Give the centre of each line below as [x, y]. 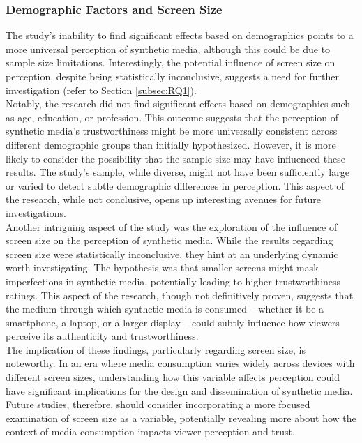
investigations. [36, 212]
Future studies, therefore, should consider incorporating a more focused [158, 404]
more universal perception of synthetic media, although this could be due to [168, 48]
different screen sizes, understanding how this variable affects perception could [173, 377]
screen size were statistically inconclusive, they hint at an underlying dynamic [172, 254]
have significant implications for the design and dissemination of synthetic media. [179, 390]
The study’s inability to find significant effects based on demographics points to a [180, 35]
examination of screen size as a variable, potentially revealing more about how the [181, 418]
